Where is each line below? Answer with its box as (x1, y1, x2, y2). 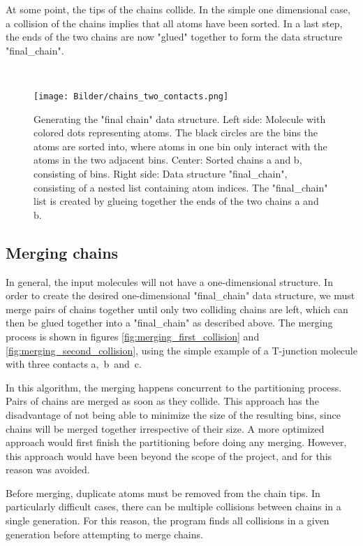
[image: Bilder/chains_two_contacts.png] (34, 91, 229, 101)
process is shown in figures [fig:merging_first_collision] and (6, 329, 260, 343)
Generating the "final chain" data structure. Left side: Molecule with (34, 111, 326, 126)
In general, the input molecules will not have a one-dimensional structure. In (6, 274, 333, 289)
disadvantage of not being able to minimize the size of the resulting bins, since (6, 407, 341, 422)
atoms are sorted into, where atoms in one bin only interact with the (34, 138, 327, 153)
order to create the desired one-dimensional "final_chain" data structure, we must (6, 288, 355, 303)
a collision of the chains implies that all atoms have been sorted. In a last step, (6, 15, 343, 30)
